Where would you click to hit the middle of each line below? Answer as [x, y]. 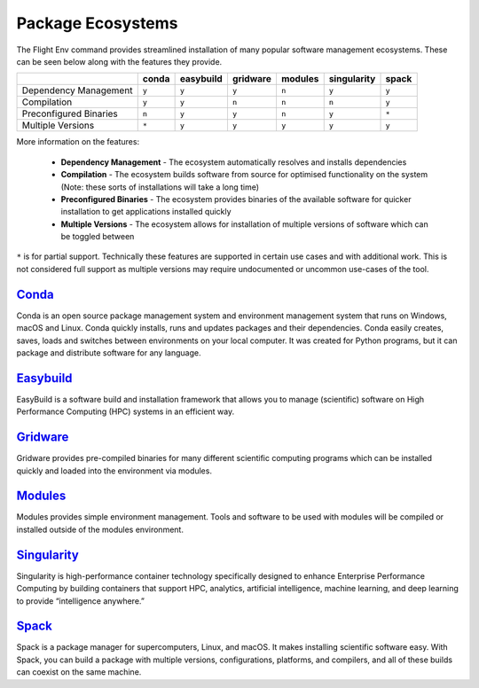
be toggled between [98, 237]
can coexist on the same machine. [79, 672]
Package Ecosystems [97, 23]
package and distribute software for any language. [109, 352]
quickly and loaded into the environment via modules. [114, 471]
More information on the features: [78, 142]
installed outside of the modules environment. [100, 529]
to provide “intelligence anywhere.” [81, 601]
